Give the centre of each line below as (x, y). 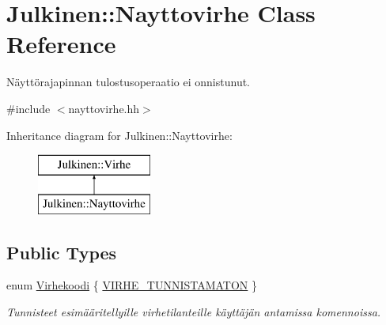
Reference (61, 44)
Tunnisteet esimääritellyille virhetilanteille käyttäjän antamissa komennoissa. (194, 312)
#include (28, 108)
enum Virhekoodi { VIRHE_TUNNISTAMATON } (132, 285)
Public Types (62, 252)
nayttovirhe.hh (104, 108)
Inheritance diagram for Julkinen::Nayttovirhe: (119, 135)
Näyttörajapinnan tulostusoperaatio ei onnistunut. (128, 82)
